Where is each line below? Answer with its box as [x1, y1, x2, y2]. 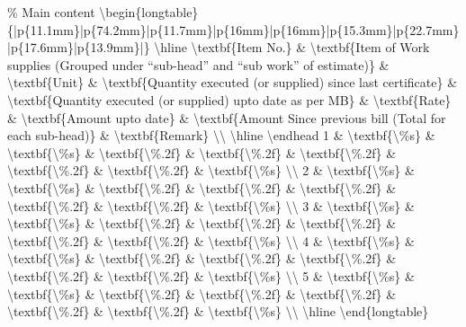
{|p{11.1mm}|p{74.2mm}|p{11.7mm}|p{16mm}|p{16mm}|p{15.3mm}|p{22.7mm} [7, 20, 460, 39]
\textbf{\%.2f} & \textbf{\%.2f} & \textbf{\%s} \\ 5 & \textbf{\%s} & [7, 266, 415, 285]
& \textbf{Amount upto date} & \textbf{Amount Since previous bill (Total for [7, 108, 446, 127]
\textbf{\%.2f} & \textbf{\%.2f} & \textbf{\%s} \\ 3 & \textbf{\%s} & [7, 196, 415, 215]
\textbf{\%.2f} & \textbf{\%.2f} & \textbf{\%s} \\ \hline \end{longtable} [7, 302, 429, 321]
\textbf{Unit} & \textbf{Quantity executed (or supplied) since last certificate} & [7, 73, 458, 92]
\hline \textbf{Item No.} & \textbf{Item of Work [154, 38, 430, 57]
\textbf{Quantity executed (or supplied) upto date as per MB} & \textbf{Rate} [7, 90, 452, 109]
